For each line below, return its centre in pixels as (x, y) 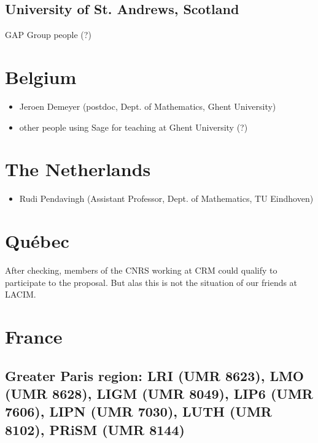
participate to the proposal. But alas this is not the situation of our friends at (151, 282)
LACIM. (21, 294)
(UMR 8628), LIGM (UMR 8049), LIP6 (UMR (159, 393)
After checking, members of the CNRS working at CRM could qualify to (141, 270)
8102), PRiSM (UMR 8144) (95, 429)
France (34, 336)
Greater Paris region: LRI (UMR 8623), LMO (154, 375)
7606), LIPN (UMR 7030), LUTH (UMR (138, 411)
